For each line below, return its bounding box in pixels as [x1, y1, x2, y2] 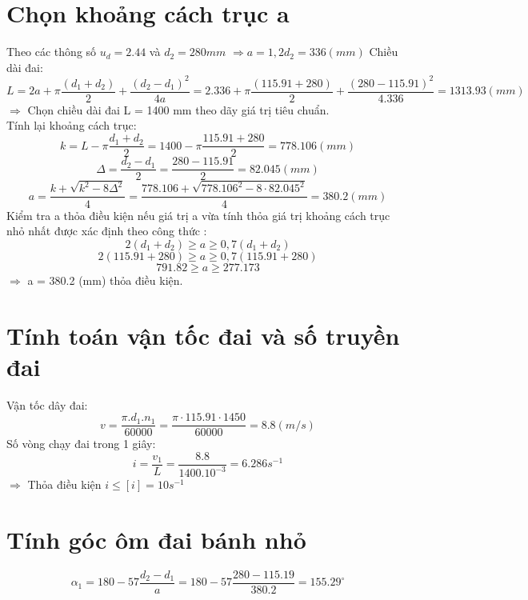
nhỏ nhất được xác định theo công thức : [6, 222, 207, 239]
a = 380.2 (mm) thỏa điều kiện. [27, 271, 183, 288]
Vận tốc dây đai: [6, 396, 88, 413]
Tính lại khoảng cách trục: [6, 117, 137, 134]
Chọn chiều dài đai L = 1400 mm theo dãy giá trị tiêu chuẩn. [27, 101, 330, 118]
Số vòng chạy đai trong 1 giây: [6, 435, 156, 452]
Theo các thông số [6, 43, 97, 60]
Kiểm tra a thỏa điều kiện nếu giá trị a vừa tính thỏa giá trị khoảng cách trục [6, 206, 390, 223]
